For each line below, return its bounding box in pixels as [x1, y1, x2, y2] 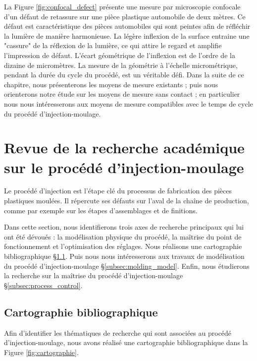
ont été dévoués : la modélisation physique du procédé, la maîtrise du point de [4, 231, 242, 241]
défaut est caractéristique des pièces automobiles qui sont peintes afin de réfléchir [4, 21, 251, 31]
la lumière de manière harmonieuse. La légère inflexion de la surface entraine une [4, 30, 250, 41]
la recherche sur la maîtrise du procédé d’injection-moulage [4, 270, 183, 281]
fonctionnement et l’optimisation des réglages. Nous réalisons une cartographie [4, 241, 242, 251]
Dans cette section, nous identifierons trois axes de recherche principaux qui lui [4, 222, 244, 232]
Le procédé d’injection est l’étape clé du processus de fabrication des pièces [4, 185, 232, 196]
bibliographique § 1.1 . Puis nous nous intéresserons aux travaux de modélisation [4, 251, 245, 261]
